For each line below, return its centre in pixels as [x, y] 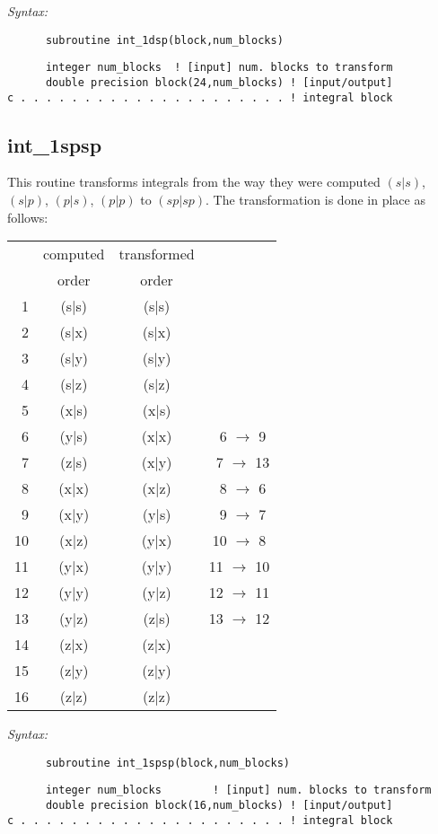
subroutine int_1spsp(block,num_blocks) [167, 763]
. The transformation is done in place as [315, 200]
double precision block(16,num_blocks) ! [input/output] [219, 806]
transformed [157, 254]
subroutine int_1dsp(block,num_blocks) [164, 40]
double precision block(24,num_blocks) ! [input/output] [219, 82]
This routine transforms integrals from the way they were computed [194, 182]
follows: [28, 217]
